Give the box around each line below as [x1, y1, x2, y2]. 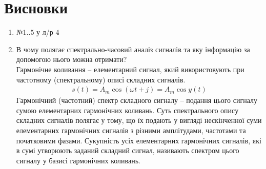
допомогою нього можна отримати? [16, 54, 127, 65]
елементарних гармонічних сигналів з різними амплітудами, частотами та [16, 124, 246, 135]
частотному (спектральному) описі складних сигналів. [16, 74, 186, 84]
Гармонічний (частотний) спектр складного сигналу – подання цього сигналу [16, 95, 258, 105]
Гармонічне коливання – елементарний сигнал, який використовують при [16, 64, 244, 74]
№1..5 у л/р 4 [16, 27, 59, 37]
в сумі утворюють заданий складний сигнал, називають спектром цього [16, 145, 239, 156]
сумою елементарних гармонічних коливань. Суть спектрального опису [16, 104, 239, 115]
